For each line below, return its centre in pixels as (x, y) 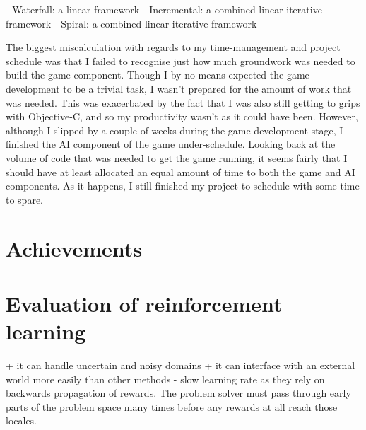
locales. (22, 420)
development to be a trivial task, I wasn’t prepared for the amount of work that (179, 88)
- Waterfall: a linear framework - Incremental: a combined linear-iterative (164, 9)
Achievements (74, 248)
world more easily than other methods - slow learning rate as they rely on (165, 379)
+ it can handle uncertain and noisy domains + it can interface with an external (181, 365)
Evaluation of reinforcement (144, 303)
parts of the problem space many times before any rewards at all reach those (172, 406)
